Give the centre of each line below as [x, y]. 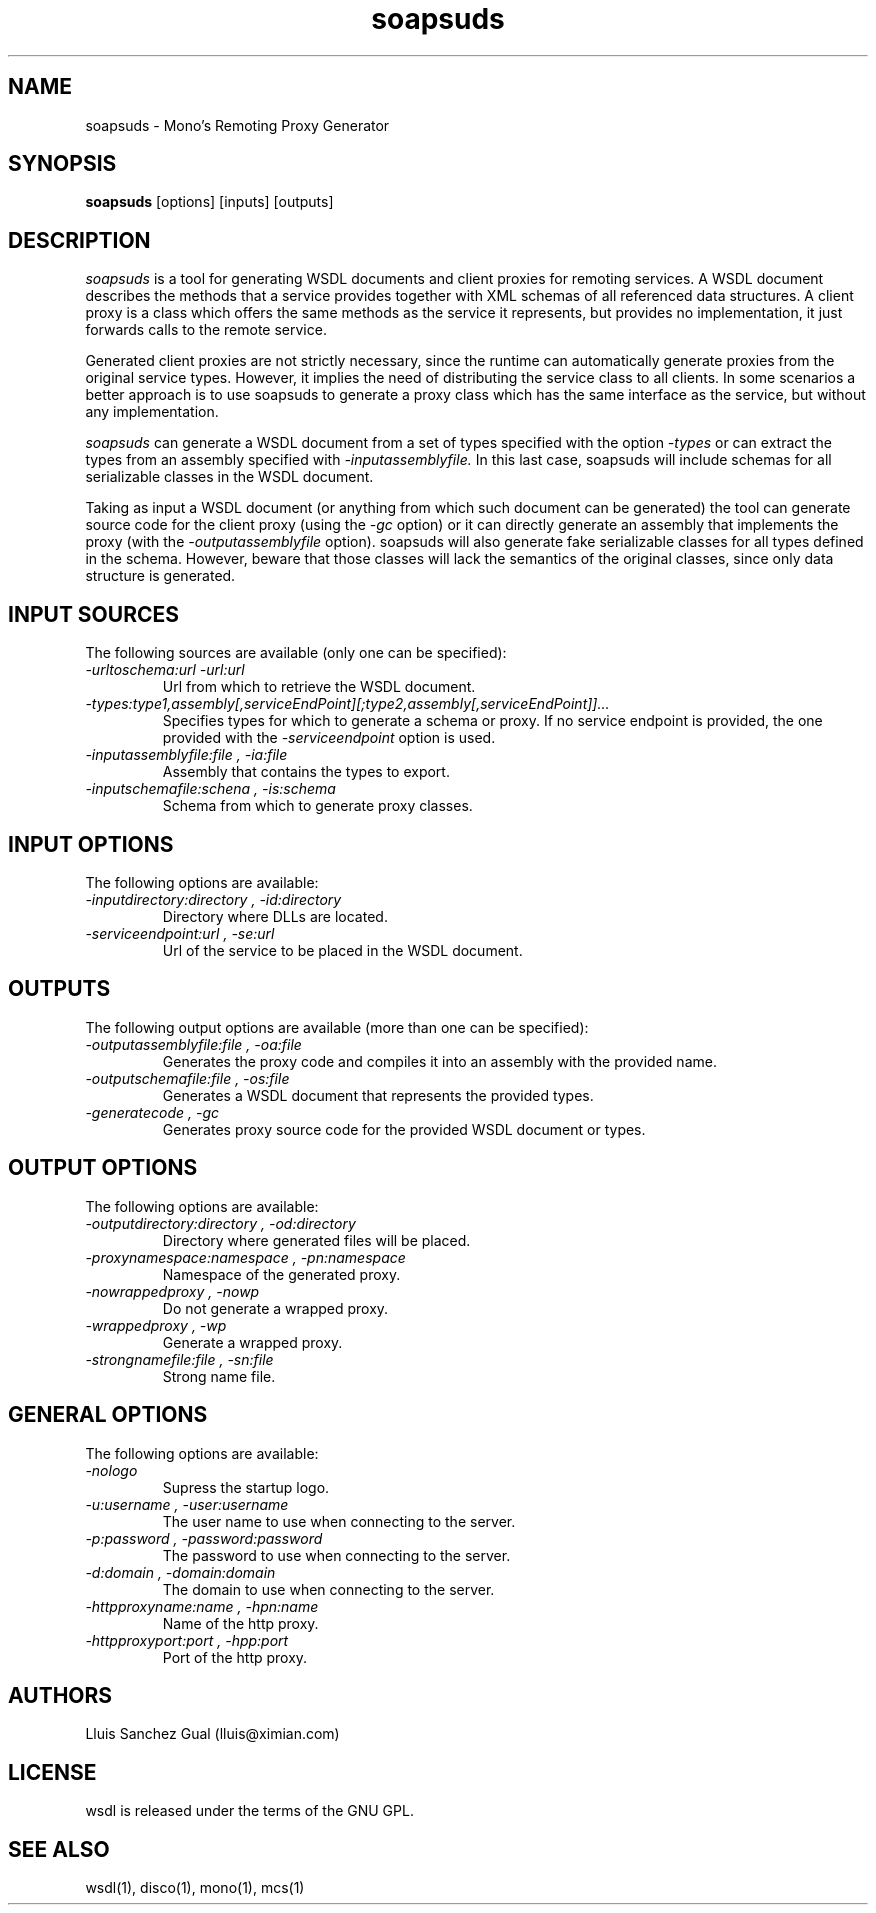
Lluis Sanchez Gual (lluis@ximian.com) [212, 1734]
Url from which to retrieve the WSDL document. [319, 687]
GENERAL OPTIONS [108, 1415]
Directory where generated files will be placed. [316, 1240]
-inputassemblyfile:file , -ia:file [186, 755]
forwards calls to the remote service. [206, 330]
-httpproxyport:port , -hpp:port [187, 1640]
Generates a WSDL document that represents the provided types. [378, 1095]
